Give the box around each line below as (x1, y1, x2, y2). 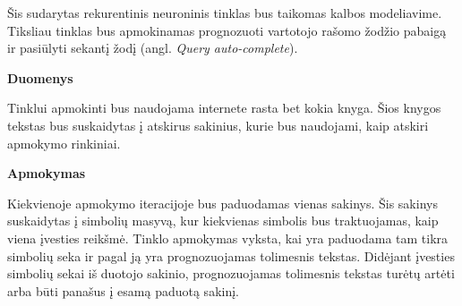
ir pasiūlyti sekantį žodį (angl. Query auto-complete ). (7, 38, 298, 57)
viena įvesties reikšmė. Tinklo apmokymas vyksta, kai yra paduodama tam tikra (7, 228, 449, 247)
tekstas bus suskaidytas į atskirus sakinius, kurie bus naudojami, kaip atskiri (7, 115, 429, 134)
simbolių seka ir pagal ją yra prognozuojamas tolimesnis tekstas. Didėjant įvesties (7, 246, 455, 265)
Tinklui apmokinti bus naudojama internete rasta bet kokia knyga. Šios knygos (7, 98, 441, 117)
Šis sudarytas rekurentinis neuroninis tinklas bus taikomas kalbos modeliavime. (7, 4, 442, 21)
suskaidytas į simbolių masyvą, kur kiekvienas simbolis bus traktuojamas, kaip (7, 211, 439, 230)
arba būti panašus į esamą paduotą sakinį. (7, 281, 239, 300)
